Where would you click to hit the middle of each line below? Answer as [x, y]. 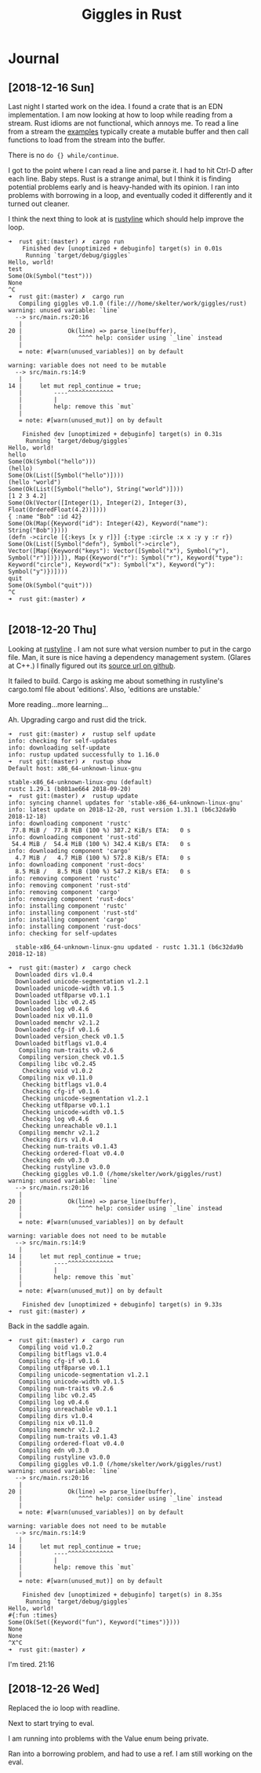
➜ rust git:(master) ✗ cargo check [70, 968]
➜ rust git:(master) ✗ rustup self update [82, 734]
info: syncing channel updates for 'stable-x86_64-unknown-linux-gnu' [126, 803]
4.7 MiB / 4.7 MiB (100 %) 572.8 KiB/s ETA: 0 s [103, 858]
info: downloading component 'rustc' [70, 823]
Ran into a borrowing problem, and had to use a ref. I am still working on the [130, 1753]
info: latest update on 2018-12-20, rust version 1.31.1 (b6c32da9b [122, 810]
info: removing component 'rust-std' [70, 885]
